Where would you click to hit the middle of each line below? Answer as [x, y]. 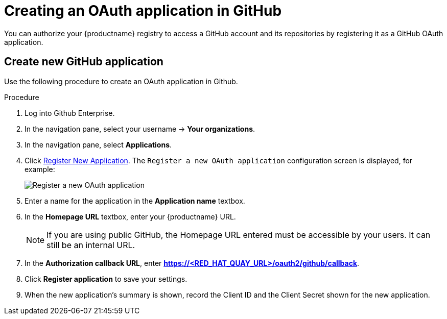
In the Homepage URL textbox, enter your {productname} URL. [130, 216]
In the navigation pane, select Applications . [98, 144]
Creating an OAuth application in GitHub [143, 11]
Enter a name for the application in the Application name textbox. [135, 201]
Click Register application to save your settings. [106, 279]
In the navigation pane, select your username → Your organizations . [140, 129]
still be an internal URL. [91, 245]
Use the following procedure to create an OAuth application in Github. [121, 81]
